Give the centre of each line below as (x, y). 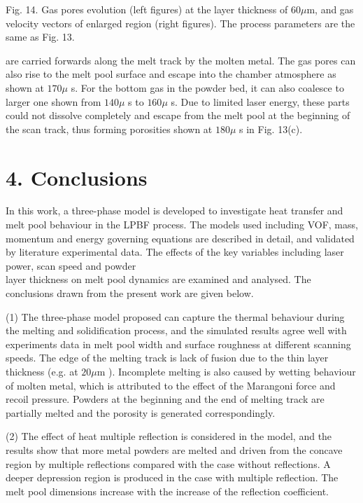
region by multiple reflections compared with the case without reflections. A (168, 463)
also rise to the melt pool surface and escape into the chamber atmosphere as (171, 74)
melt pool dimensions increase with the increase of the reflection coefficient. (167, 491)
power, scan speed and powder (71, 265)
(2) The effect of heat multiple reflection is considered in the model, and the (169, 436)
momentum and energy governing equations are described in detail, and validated (180, 238)
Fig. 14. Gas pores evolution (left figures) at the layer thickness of (147, 9)
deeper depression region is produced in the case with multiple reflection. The (172, 477)
